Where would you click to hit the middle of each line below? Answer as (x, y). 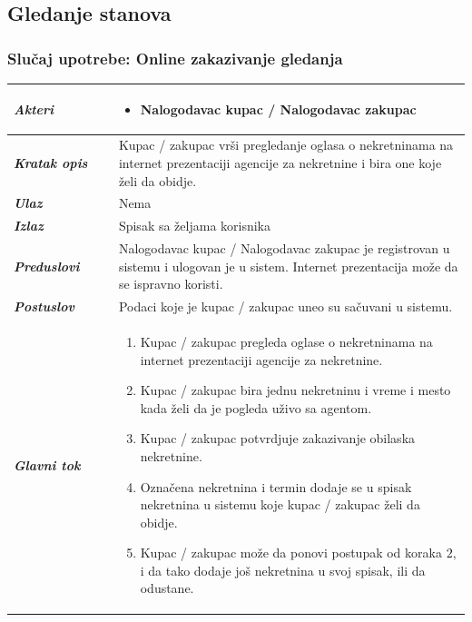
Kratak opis (51, 162)
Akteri (34, 109)
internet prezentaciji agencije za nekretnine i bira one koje (280, 162)
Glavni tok (47, 464)
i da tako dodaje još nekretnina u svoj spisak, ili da (283, 570)
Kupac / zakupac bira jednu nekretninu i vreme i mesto (295, 390)
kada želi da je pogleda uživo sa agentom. (256, 407)
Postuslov (44, 306)
